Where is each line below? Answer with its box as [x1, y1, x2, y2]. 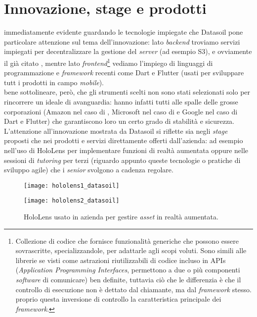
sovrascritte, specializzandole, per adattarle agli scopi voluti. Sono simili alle [15, 245, 247, 256]
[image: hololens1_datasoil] [24, 182, 120, 189]
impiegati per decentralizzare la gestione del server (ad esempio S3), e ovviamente [4, 46, 252, 56]
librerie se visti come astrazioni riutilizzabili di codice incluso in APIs [15, 255, 226, 265]
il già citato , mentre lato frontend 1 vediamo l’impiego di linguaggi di [4, 56, 213, 68]
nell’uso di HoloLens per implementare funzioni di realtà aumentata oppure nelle [4, 145, 249, 155]
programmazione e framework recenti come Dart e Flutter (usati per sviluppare [4, 67, 244, 78]
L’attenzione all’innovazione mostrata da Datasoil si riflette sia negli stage [4, 125, 228, 136]
